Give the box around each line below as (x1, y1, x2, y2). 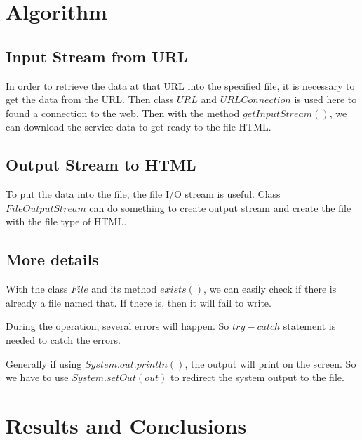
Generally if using (6, 356, 82, 371)
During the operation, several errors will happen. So (6, 319, 229, 333)
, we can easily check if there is (203, 281, 337, 296)
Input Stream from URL (6, 45, 188, 67)
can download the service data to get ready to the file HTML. (6, 119, 271, 134)
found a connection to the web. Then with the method (6, 105, 240, 120)
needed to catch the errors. (6, 332, 121, 347)
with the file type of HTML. (6, 214, 127, 229)
